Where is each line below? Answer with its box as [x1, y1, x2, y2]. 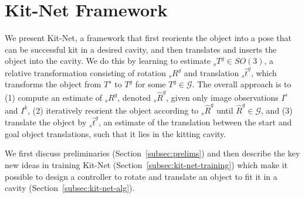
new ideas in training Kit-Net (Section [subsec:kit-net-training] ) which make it [5, 158, 288, 170]
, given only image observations [166, 91, 279, 103]
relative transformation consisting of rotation [5, 66, 166, 78]
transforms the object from [5, 78, 101, 90]
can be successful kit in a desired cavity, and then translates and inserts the [5, 43, 277, 55]
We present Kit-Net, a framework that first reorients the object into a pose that [5, 32, 292, 44]
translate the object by [5, 116, 87, 128]
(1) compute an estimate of [5, 91, 103, 103]
